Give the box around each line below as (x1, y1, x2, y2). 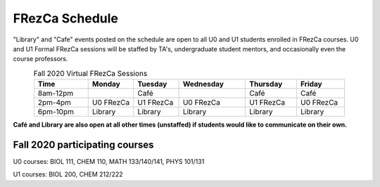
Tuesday (137, 79, 167, 89)
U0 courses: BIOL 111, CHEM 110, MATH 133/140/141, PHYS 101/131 (13, 157, 205, 165)
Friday (300, 79, 323, 89)
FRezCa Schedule (13, 11, 119, 26)
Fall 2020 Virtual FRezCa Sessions (33, 68, 148, 78)
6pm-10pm (37, 107, 74, 117)
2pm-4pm (37, 98, 72, 108)
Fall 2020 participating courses (13, 138, 154, 150)
